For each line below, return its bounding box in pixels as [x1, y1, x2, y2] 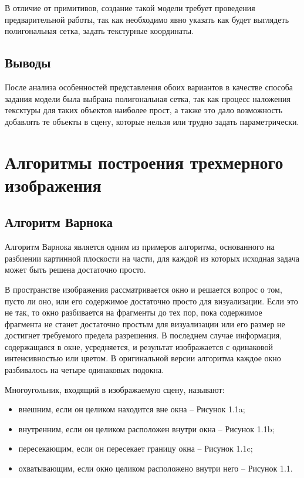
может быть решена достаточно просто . [5, 263, 146, 276]
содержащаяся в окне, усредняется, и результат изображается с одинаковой [5, 340, 273, 352]
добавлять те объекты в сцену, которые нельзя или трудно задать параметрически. [5, 115, 299, 127]
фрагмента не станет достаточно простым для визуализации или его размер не [5, 317, 285, 330]
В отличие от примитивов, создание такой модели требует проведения [5, 2, 255, 13]
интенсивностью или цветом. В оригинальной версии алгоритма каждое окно [5, 352, 281, 364]
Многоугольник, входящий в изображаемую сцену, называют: [5, 383, 225, 395]
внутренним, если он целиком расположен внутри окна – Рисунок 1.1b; [18, 422, 275, 435]
